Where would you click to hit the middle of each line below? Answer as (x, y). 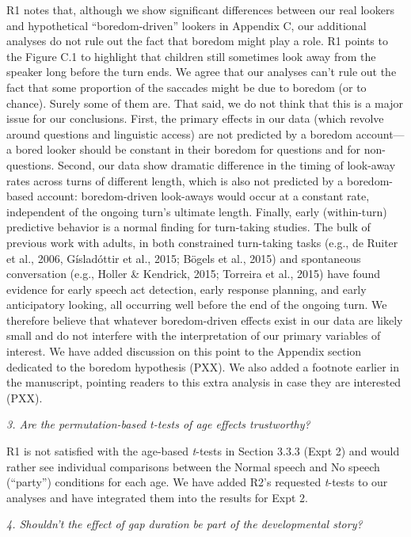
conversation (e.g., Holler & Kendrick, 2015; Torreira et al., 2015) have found (194, 274)
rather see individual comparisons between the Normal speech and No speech (193, 466)
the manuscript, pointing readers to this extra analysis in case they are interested (204, 382)
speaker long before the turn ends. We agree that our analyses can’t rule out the (202, 72)
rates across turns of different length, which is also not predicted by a (175, 180)
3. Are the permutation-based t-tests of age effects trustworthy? (158, 424)
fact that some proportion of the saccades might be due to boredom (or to (186, 87)
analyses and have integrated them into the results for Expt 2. (157, 497)
